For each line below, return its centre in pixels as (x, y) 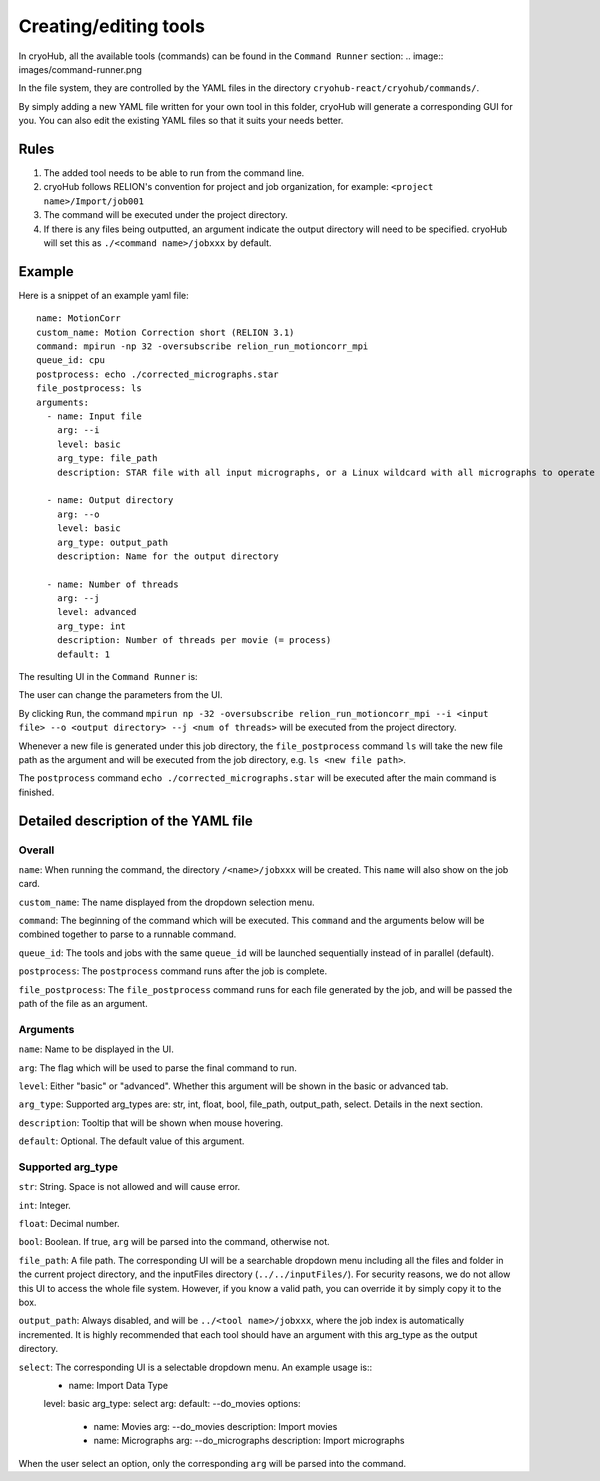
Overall (36, 850)
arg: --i (78, 430)
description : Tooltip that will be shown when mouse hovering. (151, 1122)
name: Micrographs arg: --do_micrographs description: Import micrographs (249, 1441)
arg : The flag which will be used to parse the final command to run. (157, 1067)
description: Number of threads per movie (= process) (194, 640)
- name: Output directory (110, 500)
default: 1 (83, 654)
